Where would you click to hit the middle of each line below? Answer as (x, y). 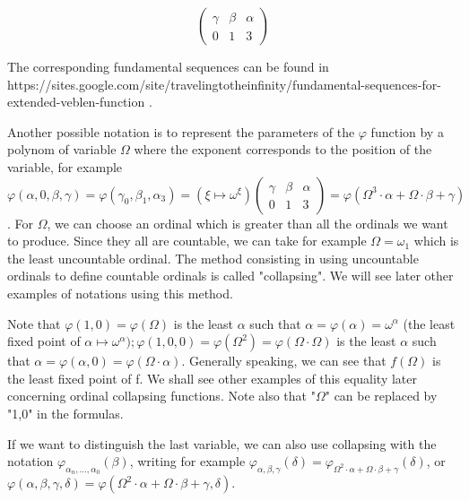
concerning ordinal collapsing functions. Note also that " (161, 396)
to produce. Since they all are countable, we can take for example (187, 241)
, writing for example (187, 461)
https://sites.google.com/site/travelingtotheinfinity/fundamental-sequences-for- (224, 84)
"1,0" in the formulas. (65, 413)
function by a (407, 131)
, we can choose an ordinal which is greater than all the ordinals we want (248, 223)
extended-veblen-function (76, 102)
